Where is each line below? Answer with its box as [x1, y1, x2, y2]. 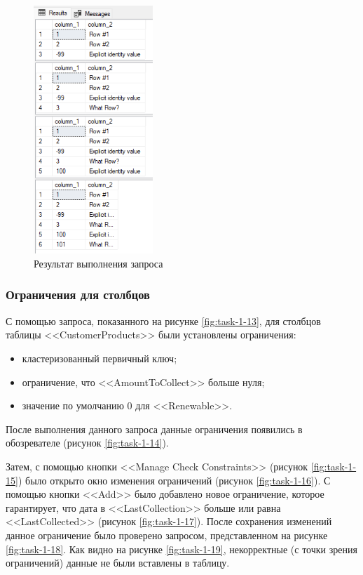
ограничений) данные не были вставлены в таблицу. [6, 555, 230, 570]
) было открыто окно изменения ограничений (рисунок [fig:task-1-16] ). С [18, 472, 331, 487]
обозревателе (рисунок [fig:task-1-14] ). [6, 435, 169, 450]
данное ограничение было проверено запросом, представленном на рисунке [6, 527, 328, 542]
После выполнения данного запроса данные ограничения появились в [6, 421, 303, 436]
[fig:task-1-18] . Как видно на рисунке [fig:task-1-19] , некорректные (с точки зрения [6, 541, 357, 556]
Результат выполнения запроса [34, 256, 163, 270]
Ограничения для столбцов [6, 286, 150, 303]
